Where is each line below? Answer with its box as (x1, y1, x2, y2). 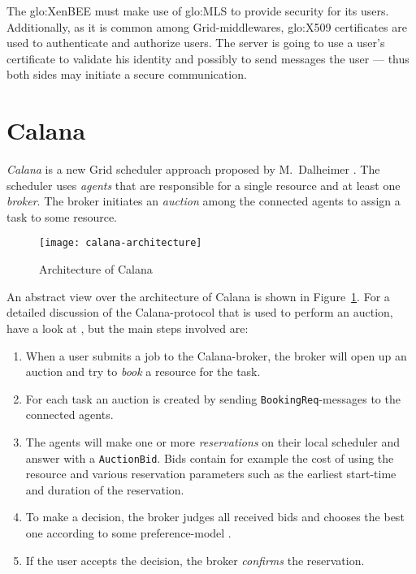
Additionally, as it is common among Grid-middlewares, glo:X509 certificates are (6, 18, 407, 35)
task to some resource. (6, 208, 117, 225)
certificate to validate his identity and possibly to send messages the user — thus (6, 50, 409, 67)
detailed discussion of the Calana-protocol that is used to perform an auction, (6, 304, 393, 321)
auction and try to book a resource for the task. (25, 363, 261, 380)
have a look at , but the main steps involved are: (6, 319, 249, 336)
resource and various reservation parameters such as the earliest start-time (25, 465, 396, 482)
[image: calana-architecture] (39, 237, 202, 249)
